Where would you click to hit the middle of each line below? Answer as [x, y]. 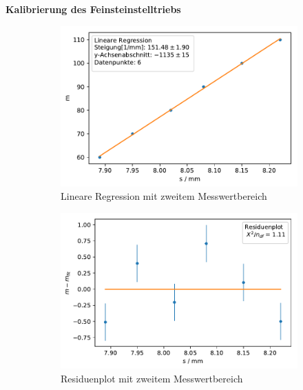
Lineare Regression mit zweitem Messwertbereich [164, 196]
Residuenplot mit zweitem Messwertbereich [152, 378]
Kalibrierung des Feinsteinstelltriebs [93, 9]
